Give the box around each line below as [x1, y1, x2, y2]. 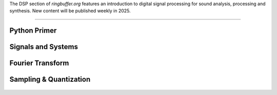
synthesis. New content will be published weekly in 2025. [9, 8, 131, 14]
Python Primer [9, 26, 57, 35]
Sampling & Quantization [9, 75, 91, 84]
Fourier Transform [9, 59, 69, 67]
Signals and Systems [9, 42, 78, 51]
